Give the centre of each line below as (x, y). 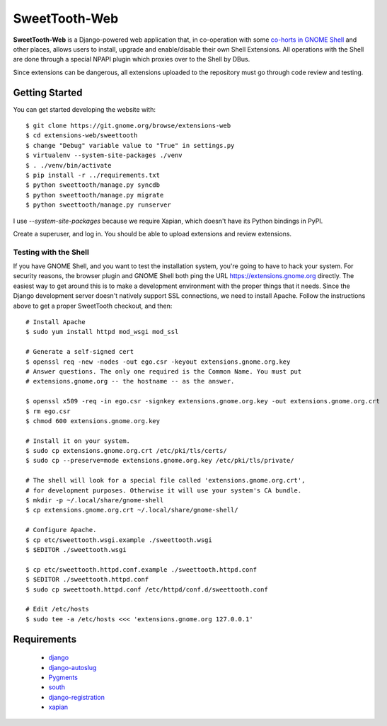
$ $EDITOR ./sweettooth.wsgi (76, 549)
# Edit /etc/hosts (58, 609)
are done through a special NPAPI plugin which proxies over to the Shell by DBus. (132, 59)
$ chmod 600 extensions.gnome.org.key (93, 421)
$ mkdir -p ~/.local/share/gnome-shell (95, 500)
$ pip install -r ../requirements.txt (93, 175)
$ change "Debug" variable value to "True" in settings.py (130, 145)
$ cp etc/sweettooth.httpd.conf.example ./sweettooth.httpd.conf (141, 569)
